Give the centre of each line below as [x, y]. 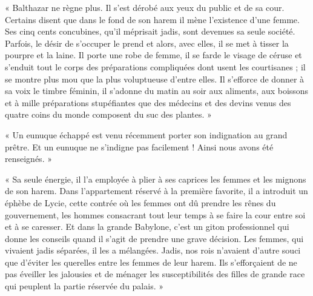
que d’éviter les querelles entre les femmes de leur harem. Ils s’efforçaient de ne [151, 262]
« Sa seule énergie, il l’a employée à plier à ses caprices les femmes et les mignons [156, 179]
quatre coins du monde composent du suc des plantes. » [108, 114]
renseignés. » [28, 159]
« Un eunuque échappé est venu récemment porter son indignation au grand [146, 134]
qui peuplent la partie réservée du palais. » [84, 286]
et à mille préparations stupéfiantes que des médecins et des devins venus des [148, 102]
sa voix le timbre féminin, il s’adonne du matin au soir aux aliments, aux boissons [157, 91]
